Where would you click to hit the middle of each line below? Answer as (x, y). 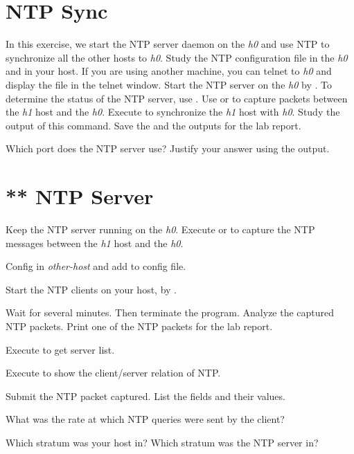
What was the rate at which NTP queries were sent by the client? (145, 419)
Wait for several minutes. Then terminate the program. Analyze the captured (170, 312)
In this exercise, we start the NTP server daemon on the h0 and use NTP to (168, 44)
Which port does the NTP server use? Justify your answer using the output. (168, 148)
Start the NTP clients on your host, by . (91, 289)
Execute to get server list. (60, 349)
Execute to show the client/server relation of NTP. (113, 373)
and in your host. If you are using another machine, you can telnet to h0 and (169, 71)
